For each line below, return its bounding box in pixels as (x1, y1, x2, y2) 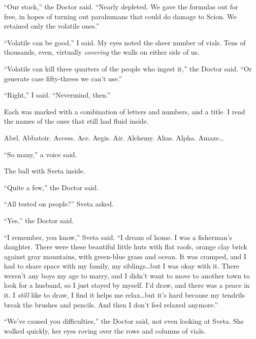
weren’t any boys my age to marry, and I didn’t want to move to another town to (4, 270, 250, 280)
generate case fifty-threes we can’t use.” (4, 73, 122, 83)
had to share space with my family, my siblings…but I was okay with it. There (4, 261, 240, 271)
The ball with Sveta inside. (4, 166, 85, 176)
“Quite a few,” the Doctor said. (4, 182, 99, 192)
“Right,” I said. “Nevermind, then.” (4, 90, 110, 100)
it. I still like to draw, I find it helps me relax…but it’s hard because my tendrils (4, 290, 245, 300)
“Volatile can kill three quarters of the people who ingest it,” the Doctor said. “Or (4, 63, 252, 73)
